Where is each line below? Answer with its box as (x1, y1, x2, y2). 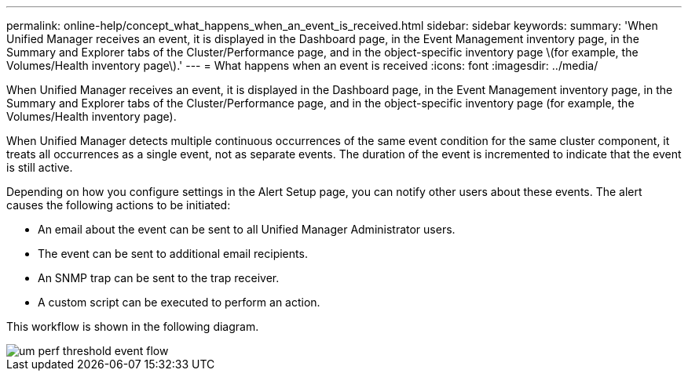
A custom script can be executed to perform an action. (38, 295, 320, 309)
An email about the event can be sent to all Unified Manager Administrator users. (38, 223, 456, 236)
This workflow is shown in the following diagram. (6, 320, 259, 333)
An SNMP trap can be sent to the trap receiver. (38, 271, 280, 285)
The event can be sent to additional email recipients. (38, 247, 308, 260)
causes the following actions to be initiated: (6, 198, 231, 212)
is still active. (6, 161, 73, 174)
